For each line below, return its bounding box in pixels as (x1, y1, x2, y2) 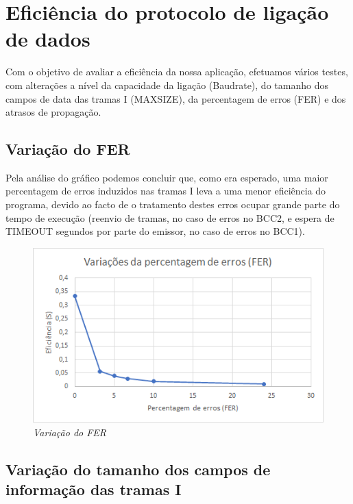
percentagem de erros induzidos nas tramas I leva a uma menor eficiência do (5, 184, 326, 198)
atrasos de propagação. (5, 105, 101, 119)
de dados (5, 25, 90, 53)
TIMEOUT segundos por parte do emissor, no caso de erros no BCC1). (5, 224, 305, 238)
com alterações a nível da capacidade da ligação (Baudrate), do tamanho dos (5, 77, 328, 92)
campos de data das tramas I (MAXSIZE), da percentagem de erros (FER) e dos (5, 91, 346, 105)
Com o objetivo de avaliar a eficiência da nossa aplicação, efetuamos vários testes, (5, 64, 348, 79)
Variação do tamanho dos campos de (5, 458, 271, 479)
